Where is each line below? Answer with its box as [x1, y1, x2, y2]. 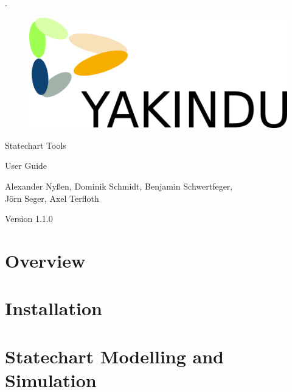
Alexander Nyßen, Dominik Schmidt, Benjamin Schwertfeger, [5, 179, 233, 192]
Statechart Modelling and [5, 343, 224, 368]
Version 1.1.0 [5, 212, 53, 225]
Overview [5, 248, 86, 273]
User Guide [5, 159, 47, 172]
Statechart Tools [5, 138, 66, 151]
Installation [5, 296, 102, 321]
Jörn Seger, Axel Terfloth [5, 191, 99, 204]
